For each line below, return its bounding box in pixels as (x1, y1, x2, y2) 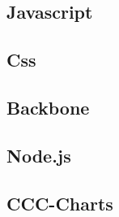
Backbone (6, 94, 90, 119)
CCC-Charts (6, 190, 113, 215)
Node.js (6, 142, 71, 167)
